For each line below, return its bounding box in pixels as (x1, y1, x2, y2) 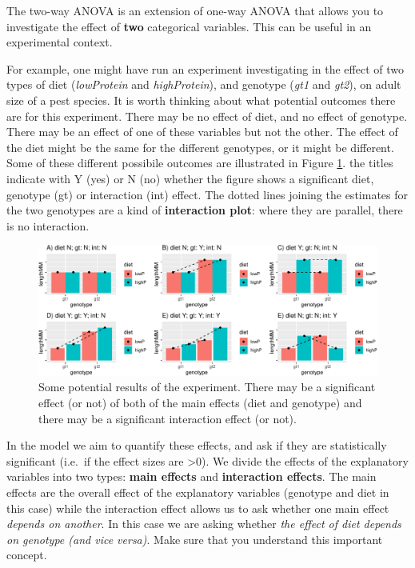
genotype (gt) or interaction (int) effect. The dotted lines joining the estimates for (6, 186, 408, 202)
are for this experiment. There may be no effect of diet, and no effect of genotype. (6, 107, 408, 124)
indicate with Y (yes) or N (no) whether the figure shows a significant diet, (6, 170, 374, 186)
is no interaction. (6, 217, 90, 234)
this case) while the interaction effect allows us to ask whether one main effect (6, 499, 389, 516)
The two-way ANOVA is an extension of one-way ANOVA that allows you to (6, 2, 384, 18)
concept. (6, 546, 47, 563)
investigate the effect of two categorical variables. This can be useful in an (6, 18, 372, 34)
